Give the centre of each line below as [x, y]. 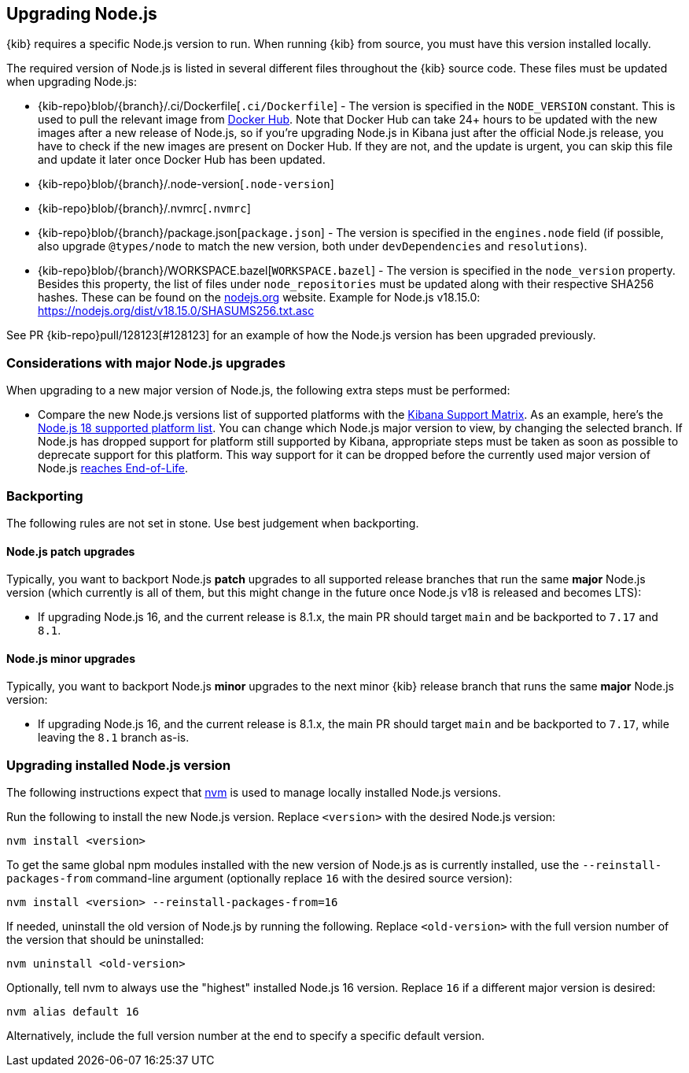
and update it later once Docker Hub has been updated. [182, 160]
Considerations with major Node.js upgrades [146, 363]
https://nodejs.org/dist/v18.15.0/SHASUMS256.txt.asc [176, 311]
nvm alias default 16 [73, 1012]
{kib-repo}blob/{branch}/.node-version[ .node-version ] [186, 184]
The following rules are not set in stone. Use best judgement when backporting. [213, 523]
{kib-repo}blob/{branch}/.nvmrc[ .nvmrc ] [144, 209]
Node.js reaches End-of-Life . [113, 468]
